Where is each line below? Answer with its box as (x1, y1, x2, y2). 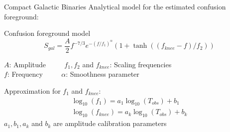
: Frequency (7, 69, 43, 79)
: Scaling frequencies (110, 59, 172, 69)
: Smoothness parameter (66, 69, 139, 79)
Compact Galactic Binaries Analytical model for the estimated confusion (4, 1, 226, 11)
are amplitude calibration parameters (53, 118, 167, 129)
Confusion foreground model (4, 28, 91, 38)
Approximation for (4, 86, 61, 96)
